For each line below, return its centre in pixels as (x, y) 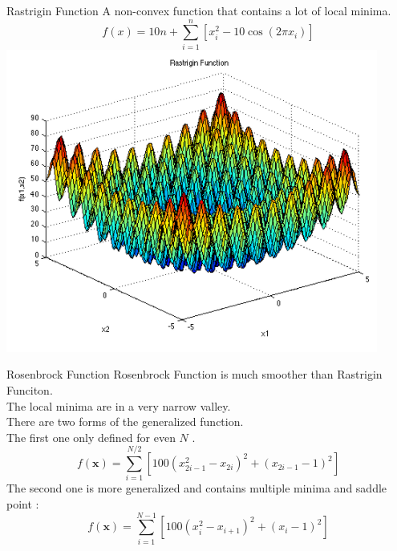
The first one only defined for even (91, 437)
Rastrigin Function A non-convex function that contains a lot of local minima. (199, 10)
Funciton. (30, 389)
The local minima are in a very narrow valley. (119, 405)
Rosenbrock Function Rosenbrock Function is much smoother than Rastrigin (194, 374)
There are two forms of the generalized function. (125, 421)
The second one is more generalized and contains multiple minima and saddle (197, 488)
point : (23, 504)
